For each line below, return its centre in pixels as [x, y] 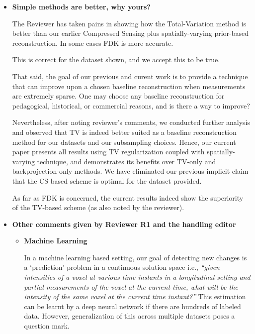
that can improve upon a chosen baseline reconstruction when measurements [129, 86]
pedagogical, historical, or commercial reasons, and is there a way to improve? [131, 105]
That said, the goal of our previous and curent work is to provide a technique [130, 76]
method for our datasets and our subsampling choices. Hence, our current [124, 142]
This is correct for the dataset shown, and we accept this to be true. [116, 59]
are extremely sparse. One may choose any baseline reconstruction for [118, 96]
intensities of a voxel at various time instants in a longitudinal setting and [137, 277]
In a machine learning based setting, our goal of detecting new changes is [135, 257]
